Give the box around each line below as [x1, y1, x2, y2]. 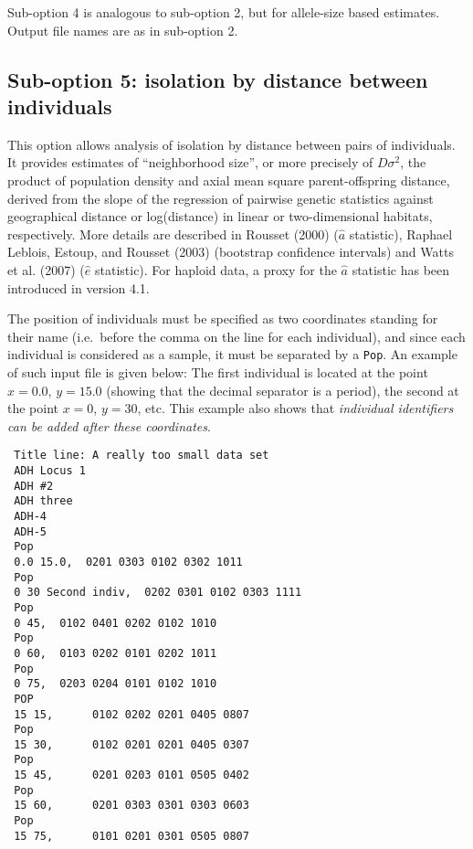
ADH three [14, 494, 73, 508]
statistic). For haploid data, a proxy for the [94, 260, 337, 279]
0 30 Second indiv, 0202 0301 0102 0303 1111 [14, 586, 302, 600]
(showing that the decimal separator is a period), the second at [106, 380, 459, 399]
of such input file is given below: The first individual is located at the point [7, 362, 428, 381]
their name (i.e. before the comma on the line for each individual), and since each [7, 326, 466, 345]
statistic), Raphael [349, 224, 453, 243]
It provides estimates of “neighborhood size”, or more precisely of [7, 153, 373, 172]
